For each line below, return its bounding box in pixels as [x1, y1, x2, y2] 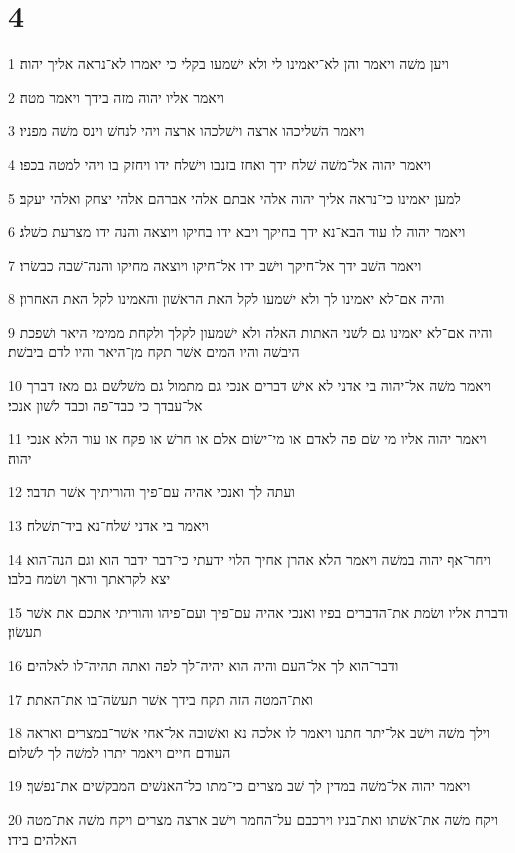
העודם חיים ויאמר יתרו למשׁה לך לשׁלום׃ [8, 741, 231, 762]
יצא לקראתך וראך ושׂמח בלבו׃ [8, 568, 171, 589]
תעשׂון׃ [8, 621, 42, 642]
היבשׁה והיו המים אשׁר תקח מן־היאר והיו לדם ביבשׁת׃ [8, 341, 300, 362]
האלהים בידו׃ [8, 828, 77, 849]
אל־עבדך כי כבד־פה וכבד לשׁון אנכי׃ [8, 394, 203, 415]
